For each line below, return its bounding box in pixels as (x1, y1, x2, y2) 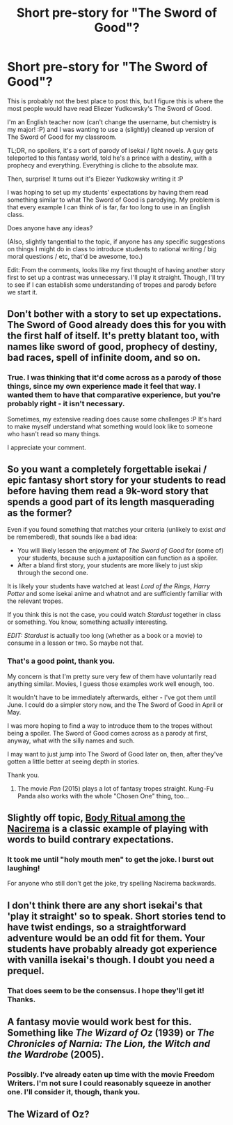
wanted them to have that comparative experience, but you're (7, 390, 220, 400)
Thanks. (7, 994, 36, 1004)
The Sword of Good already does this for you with (7, 319, 227, 331)
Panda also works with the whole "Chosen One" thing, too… (17, 791, 189, 800)
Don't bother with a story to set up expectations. (7, 308, 221, 320)
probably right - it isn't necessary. (7, 399, 125, 409)
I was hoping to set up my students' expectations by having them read (7, 188, 209, 196)
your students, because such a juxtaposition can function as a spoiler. (17, 553, 218, 562)
